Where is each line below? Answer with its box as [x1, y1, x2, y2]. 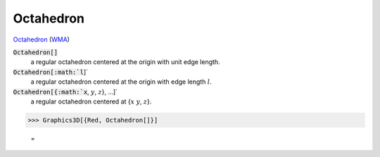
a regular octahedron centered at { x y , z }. [30, 97, 152, 106]
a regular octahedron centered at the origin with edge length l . [30, 77, 212, 86]
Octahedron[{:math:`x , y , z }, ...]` [13, 87, 118, 96]
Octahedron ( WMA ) [13, 35, 70, 44]
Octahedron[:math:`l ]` [13, 68, 88, 76]
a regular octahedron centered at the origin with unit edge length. [30, 58, 221, 66]
